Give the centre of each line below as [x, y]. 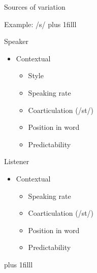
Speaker [16, 41]
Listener [17, 161]
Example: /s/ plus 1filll [40, 24]
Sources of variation [35, 7]
